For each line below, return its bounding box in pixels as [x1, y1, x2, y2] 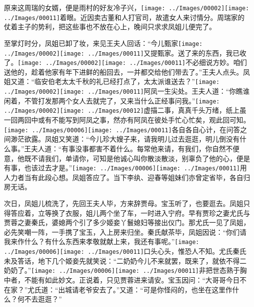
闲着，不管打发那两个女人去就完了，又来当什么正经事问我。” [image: [4, 95, 220, 105]
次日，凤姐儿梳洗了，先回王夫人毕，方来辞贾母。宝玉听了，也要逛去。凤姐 [4, 198, 243, 208]
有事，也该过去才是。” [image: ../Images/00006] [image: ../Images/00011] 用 [4, 163, 247, 173]
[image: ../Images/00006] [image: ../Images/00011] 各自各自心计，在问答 [4, 124, 240, 134]
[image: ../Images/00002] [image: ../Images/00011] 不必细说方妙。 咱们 [18, 57, 247, 67]
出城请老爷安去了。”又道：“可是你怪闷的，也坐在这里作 [58, 284, 233, 294]
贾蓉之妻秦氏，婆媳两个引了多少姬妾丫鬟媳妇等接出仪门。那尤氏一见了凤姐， [4, 217, 250, 227]
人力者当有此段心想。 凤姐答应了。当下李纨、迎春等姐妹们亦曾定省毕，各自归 [4, 172, 250, 182]
